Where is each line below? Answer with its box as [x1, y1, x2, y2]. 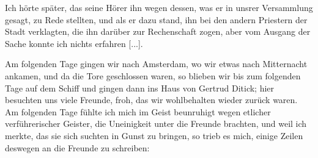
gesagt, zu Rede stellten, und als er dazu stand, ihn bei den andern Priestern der [5, 13, 308, 26]
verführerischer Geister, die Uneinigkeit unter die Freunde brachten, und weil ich [5, 117, 307, 130]
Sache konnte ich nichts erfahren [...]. [5, 37, 143, 49]
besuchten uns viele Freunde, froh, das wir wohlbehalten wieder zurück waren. [5, 93, 298, 106]
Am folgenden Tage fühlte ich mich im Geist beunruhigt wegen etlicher [5, 105, 271, 118]
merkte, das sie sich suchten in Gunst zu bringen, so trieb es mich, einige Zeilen [5, 129, 303, 142]
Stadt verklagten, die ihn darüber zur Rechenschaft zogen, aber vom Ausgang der [5, 25, 311, 38]
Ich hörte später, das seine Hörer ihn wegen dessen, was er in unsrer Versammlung [5, 1, 313, 13]
